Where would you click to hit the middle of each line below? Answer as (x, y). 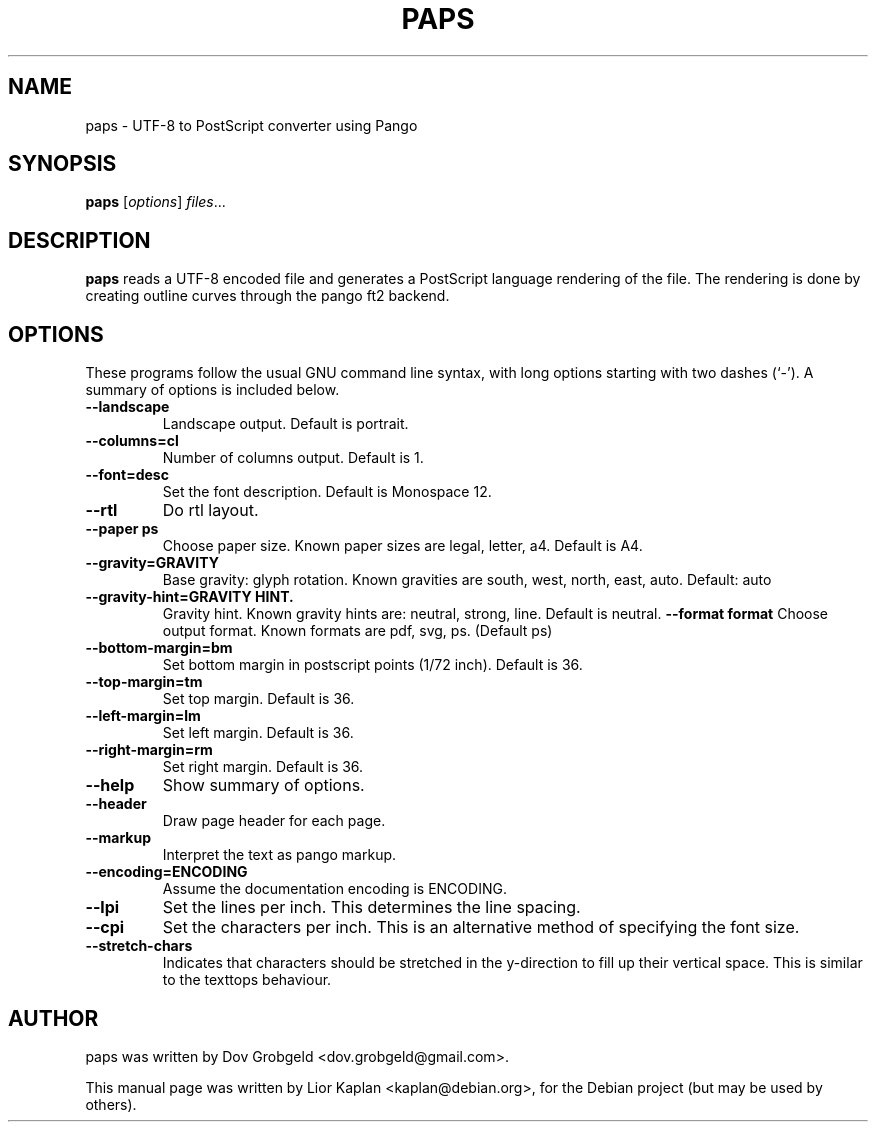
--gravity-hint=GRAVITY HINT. (189, 597)
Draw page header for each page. (274, 821)
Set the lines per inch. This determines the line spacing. (371, 907)
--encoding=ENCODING (166, 872)
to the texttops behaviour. (247, 980)
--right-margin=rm (149, 750)
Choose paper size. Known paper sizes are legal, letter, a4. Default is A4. (402, 546)
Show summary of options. (263, 785)
